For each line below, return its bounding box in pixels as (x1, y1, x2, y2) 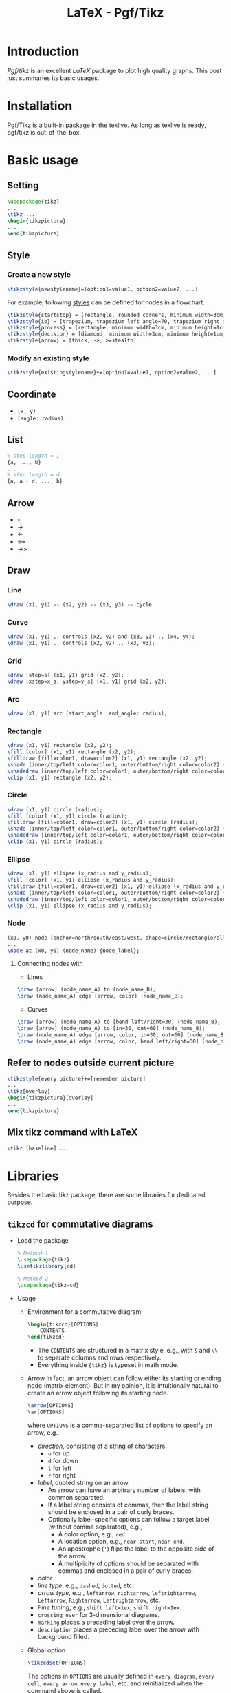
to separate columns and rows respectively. (37, 1353, 162, 1362)
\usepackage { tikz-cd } (16, 1281, 80, 1288)
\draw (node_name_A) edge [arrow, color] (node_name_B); (16, 993, 184, 1000)
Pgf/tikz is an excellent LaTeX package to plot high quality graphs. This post (7, 66, 222, 75)
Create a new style (7, 270, 71, 280)
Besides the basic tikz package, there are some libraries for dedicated (7, 1191, 206, 1199)
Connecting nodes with (16, 960, 84, 968)
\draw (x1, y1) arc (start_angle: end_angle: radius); (7, 710, 168, 717)
